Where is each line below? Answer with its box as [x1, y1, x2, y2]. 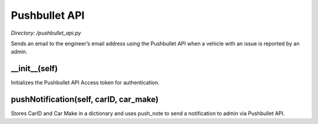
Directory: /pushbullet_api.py [11, 29, 81, 36]
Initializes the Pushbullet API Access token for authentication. [11, 79, 160, 86]
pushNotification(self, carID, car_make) [11, 95, 159, 105]
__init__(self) [11, 63, 58, 73]
